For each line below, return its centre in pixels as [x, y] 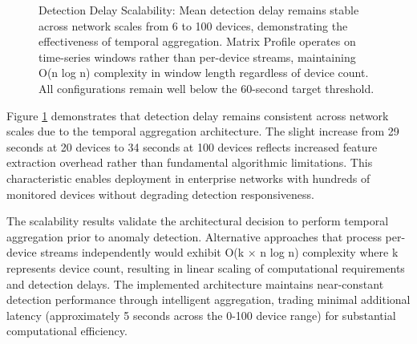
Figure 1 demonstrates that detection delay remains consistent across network [198, 115]
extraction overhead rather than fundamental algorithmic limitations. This [190, 162]
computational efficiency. [67, 331]
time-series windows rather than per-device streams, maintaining [197, 57]
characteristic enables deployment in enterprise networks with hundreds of [188, 178]
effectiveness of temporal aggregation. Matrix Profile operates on [197, 41]
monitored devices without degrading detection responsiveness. [160, 194]
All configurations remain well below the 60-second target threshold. [206, 88]
